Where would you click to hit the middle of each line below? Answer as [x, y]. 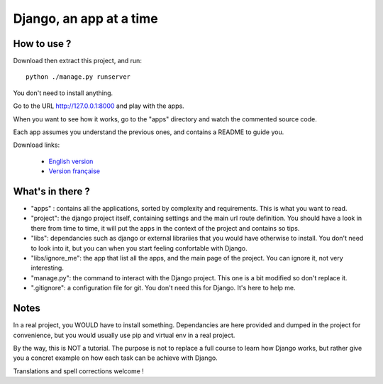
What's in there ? [51, 191]
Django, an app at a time [86, 18]
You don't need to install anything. [63, 93]
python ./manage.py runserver [78, 77]
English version [71, 161]
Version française [74, 171]
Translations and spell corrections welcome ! [79, 371]
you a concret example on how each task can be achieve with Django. [115, 358]
